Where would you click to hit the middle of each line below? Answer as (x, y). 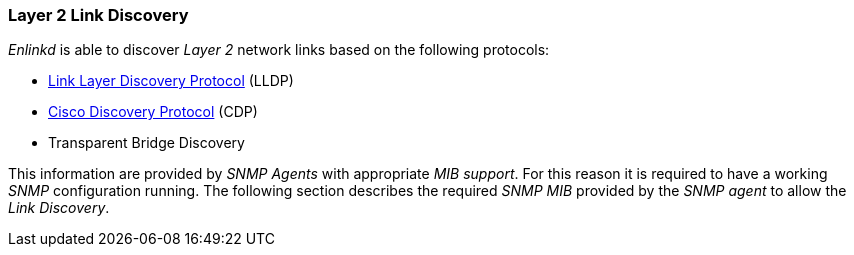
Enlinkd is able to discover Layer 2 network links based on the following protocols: (279, 50)
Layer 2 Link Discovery (98, 15)
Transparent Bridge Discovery (146, 143)
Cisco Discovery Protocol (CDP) (153, 112)
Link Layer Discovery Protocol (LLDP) (171, 81)
